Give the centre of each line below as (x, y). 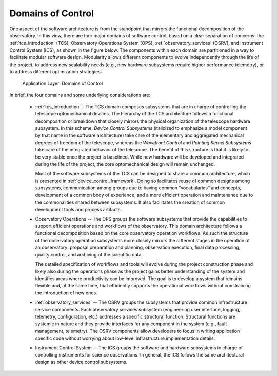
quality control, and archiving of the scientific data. (89, 254)
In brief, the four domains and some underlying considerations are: (80, 95)
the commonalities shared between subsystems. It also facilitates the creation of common (130, 202)
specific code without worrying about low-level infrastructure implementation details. (125, 338)
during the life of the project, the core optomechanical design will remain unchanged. (125, 164)
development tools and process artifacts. (78, 209)
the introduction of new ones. (66, 293)
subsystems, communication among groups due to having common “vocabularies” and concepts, (138, 188)
